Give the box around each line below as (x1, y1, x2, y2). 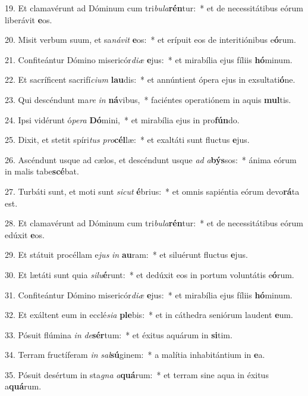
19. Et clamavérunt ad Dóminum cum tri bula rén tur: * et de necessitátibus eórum (5, 2, 303, 14)
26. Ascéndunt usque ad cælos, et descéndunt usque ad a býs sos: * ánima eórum (5, 153, 297, 166)
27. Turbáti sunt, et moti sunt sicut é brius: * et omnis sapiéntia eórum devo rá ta (5, 185, 300, 197)
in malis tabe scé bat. (5, 165, 79, 177)
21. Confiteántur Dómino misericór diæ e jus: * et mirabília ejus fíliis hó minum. (5, 53, 293, 66)
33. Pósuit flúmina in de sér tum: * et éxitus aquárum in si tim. (5, 328, 232, 341)
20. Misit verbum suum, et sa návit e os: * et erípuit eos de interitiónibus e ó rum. (5, 33, 296, 46)
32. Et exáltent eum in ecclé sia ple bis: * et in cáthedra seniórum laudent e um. (5, 308, 293, 321)
